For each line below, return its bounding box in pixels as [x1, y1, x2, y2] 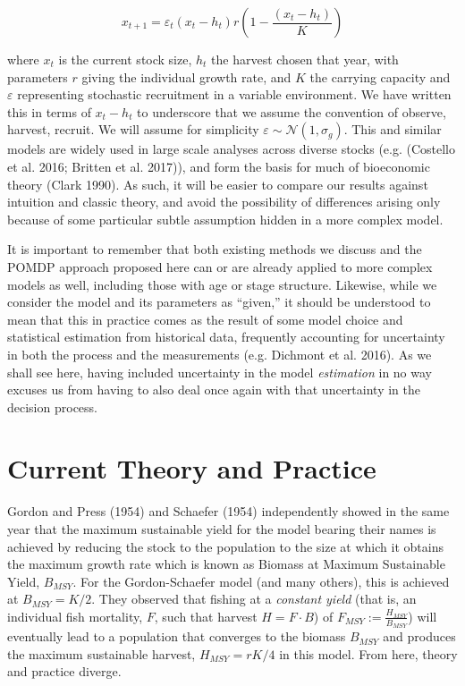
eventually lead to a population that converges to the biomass [7, 627, 346, 646]
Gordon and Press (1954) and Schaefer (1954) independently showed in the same [7, 502, 450, 521]
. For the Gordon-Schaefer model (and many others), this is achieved [72, 572, 450, 590]
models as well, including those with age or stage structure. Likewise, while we [7, 275, 437, 293]
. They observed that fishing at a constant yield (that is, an [91, 589, 417, 608]
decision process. [7, 397, 97, 416]
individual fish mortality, [7, 606, 143, 625]
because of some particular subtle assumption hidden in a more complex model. [7, 209, 444, 228]
